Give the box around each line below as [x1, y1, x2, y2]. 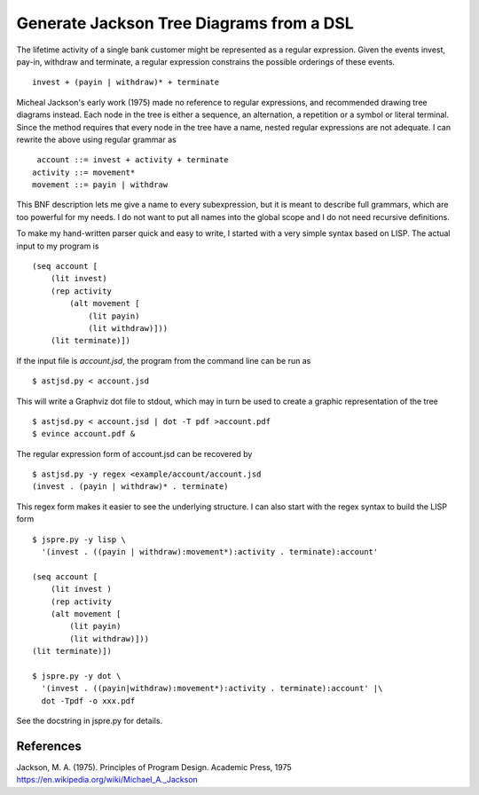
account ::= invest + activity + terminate [36, 155, 230, 165]
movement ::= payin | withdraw [32, 180, 169, 190]
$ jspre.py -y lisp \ [32, 534, 126, 545]
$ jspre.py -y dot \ [32, 671, 122, 681]
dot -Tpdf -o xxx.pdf [41, 696, 136, 705]
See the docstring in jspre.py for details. [16, 715, 163, 727]
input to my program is [16, 240, 99, 251]
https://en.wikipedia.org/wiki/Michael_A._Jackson [16, 775, 199, 785]
